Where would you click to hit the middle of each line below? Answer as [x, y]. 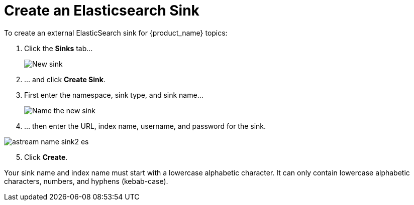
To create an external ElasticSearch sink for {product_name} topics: [116, 33]
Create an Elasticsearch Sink [102, 11]
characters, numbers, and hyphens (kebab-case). [86, 181]
